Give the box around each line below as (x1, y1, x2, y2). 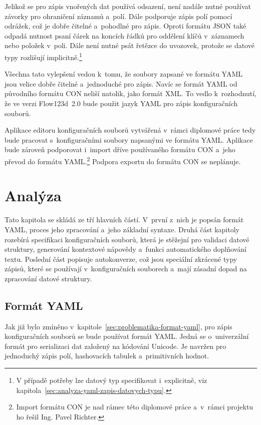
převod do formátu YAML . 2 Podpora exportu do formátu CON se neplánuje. (5, 154, 241, 166)
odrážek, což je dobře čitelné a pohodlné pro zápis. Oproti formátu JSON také (5, 21, 246, 31)
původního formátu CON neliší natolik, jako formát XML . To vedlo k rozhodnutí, (5, 88, 256, 99)
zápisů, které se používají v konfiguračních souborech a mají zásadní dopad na (5, 263, 247, 274)
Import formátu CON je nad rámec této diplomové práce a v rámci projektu (16, 401, 253, 412)
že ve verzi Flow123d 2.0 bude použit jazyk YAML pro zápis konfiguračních (5, 98, 238, 108)
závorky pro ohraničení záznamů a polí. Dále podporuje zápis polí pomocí (5, 11, 232, 21)
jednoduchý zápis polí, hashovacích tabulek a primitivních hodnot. (5, 350, 209, 361)
